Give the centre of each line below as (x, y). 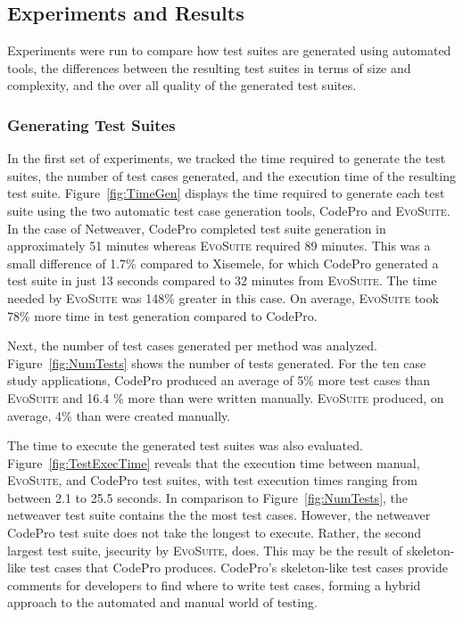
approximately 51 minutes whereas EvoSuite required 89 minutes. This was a (219, 246)
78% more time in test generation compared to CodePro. (162, 315)
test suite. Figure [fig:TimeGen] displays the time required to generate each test (226, 193)
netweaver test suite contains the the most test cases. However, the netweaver (219, 515)
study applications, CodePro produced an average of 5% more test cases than (219, 380)
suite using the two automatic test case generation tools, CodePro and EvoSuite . (229, 210)
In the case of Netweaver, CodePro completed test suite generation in (197, 228)
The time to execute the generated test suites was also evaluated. (185, 445)
